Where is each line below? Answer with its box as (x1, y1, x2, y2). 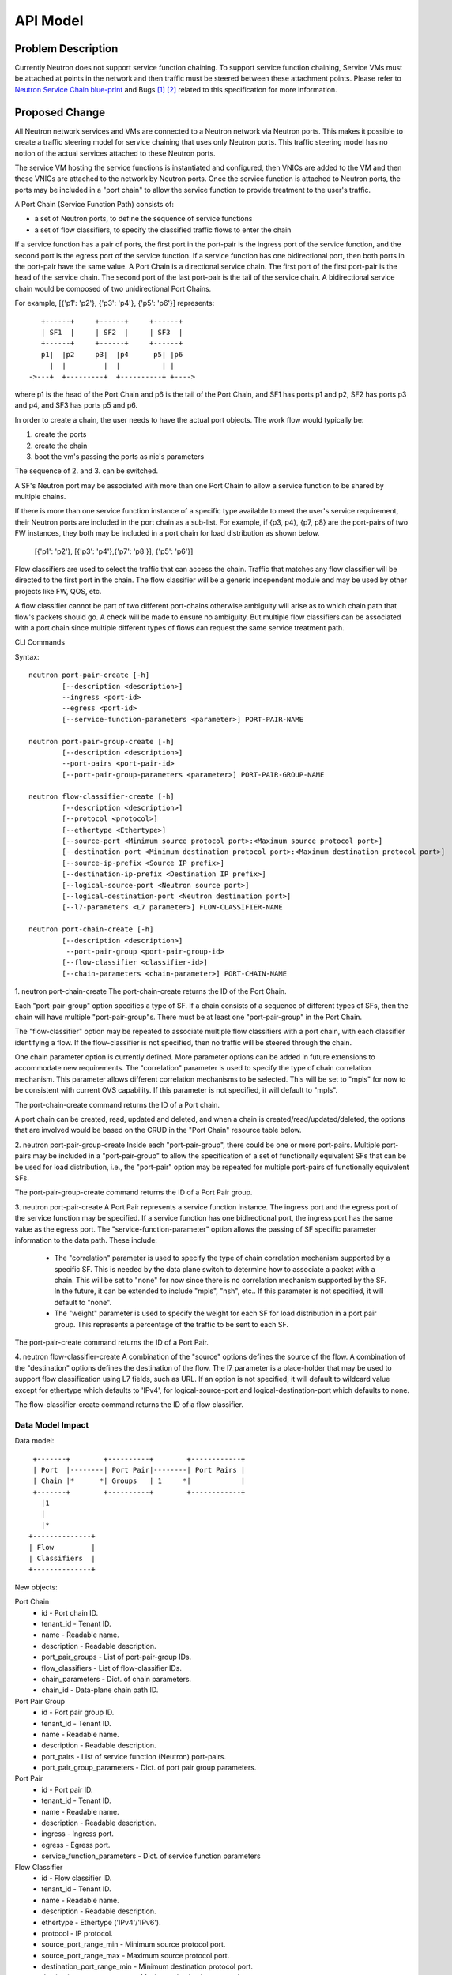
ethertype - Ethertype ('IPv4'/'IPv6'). (41, 1917, 161, 1927)
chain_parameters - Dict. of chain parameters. (41, 1674, 192, 1683)
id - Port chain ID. (41, 1608, 99, 1617)
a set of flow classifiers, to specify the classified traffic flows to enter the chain (34, 225, 292, 235)
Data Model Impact (14, 1419, 89, 1430)
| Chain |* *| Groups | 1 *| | (32, 1477, 246, 1485)
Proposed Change (14, 105, 106, 118)
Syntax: (14, 652, 40, 661)
